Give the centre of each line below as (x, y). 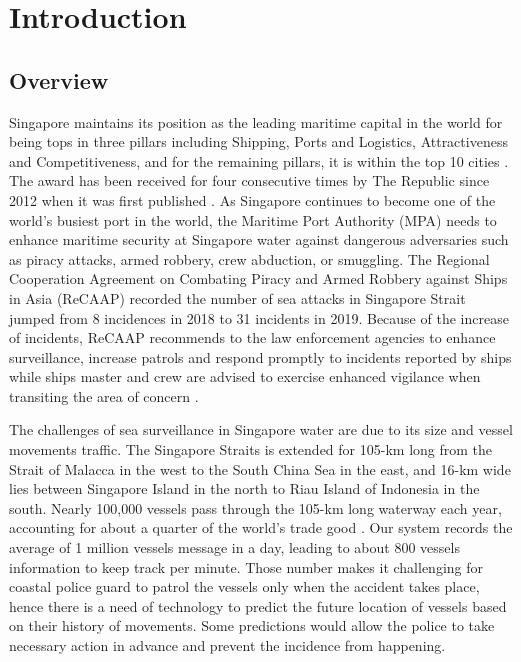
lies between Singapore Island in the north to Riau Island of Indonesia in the (244, 488)
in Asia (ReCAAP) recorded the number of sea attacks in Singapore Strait (237, 297)
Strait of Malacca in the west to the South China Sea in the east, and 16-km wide (260, 468)
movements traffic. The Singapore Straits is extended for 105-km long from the (251, 449)
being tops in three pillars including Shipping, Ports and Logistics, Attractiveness (258, 141)
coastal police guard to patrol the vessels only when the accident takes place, (244, 586)
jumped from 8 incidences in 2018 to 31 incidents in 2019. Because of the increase (259, 317)
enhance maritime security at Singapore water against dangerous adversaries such (259, 239)
